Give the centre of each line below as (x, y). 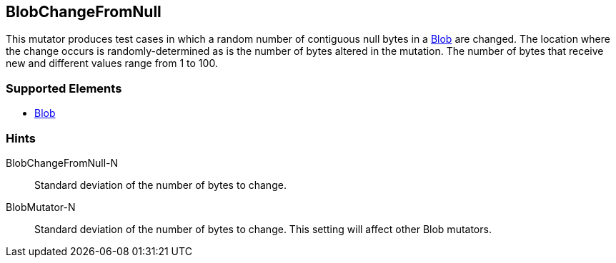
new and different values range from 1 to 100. (112, 63)
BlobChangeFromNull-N (62, 163)
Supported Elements (64, 88)
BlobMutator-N (41, 207)
